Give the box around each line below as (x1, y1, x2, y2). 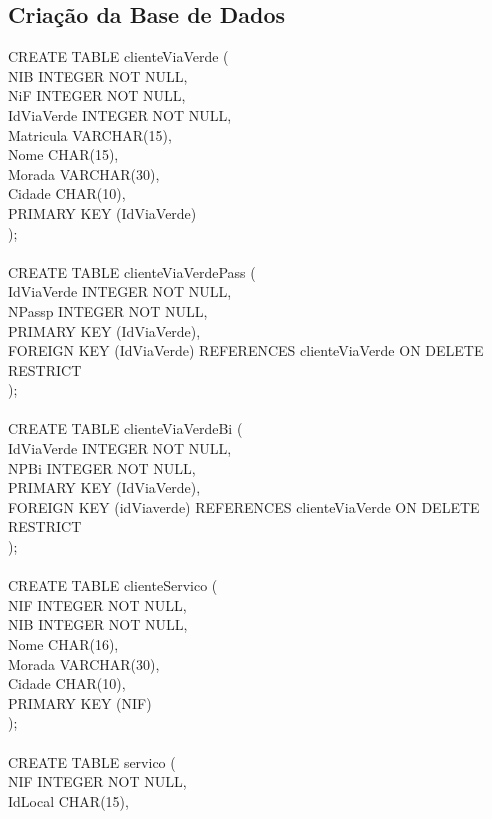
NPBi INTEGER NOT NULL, (8, 457, 196, 478)
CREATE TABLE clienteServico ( (8, 575, 218, 596)
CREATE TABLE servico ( (8, 751, 176, 772)
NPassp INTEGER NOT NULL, (8, 300, 208, 321)
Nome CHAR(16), (8, 634, 119, 655)
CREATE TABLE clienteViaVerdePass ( (8, 261, 256, 282)
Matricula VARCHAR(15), (8, 124, 172, 145)
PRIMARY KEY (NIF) (8, 692, 152, 713)
